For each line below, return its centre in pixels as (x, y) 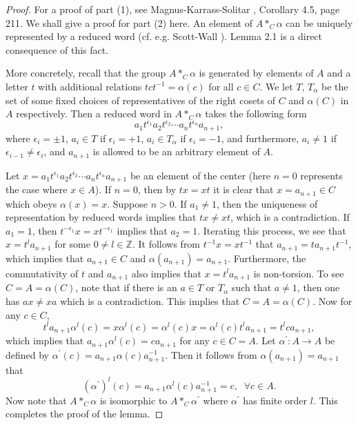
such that (251, 287)
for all (221, 86)
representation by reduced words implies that (101, 217)
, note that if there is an (126, 287)
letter (17, 86)
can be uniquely (319, 22)
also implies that (167, 273)
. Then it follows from (211, 354)
